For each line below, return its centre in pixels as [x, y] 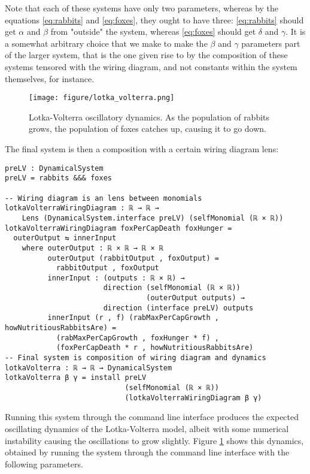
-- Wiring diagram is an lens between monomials [104, 198]
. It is [296, 31]
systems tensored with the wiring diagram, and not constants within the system [151, 66]
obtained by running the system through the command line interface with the [147, 452]
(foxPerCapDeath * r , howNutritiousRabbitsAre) [155, 348]
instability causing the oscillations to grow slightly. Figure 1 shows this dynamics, [154, 440]
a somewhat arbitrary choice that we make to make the [106, 43]
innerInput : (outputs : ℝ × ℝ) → [116, 278]
